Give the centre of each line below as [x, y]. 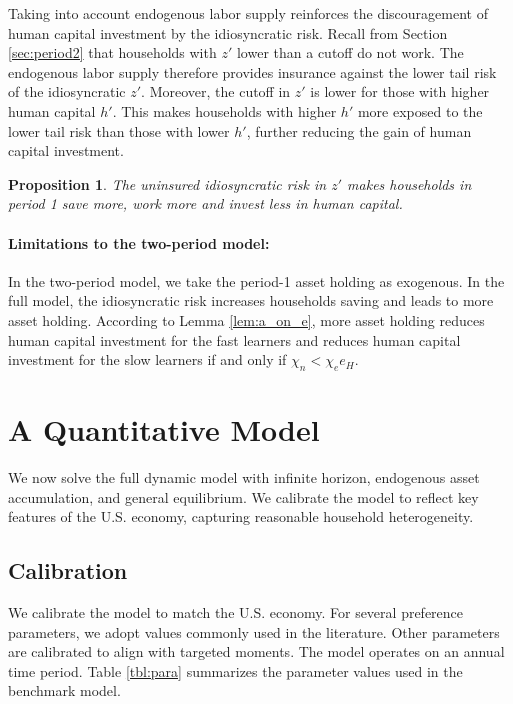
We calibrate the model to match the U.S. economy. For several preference [236, 612]
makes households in [409, 183]
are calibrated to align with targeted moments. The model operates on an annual [256, 651]
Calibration [68, 570]
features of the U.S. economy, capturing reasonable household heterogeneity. [241, 516]
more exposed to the [420, 110]
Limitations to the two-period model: [139, 242]
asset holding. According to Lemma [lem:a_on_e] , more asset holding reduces [246, 319]
